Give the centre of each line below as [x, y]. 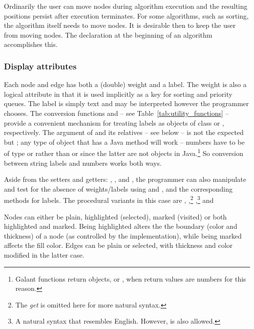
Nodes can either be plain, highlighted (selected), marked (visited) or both [116, 216]
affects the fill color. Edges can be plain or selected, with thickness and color [118, 245]
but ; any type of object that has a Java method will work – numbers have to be [124, 142]
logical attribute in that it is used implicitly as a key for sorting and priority [118, 94]
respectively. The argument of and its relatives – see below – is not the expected [124, 132]
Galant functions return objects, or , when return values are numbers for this [131, 278]
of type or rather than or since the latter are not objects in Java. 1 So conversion [124, 152]
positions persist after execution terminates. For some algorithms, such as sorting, [126, 15]
